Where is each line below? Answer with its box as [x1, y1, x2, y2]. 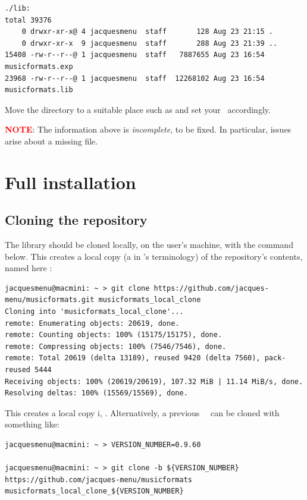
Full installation [5, 169, 136, 194]
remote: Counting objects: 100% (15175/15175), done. [5, 331, 223, 339]
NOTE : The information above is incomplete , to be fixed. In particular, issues [5, 123, 292, 136]
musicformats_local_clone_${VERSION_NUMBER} [5, 487, 184, 496]
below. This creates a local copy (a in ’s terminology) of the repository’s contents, [5, 250, 303, 262]
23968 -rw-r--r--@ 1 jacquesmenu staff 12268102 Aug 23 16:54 [5, 74, 265, 83]
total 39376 [5, 15, 52, 24]
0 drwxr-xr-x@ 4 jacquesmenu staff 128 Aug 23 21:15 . [21, 27, 274, 36]
